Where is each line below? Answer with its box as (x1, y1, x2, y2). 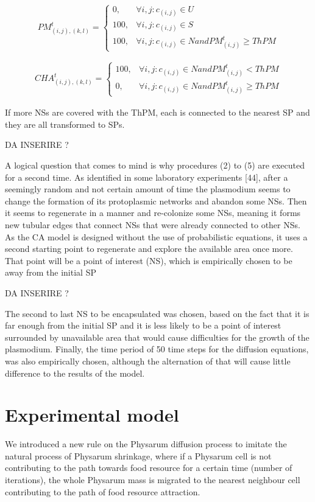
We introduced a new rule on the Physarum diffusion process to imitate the (5, 438, 287, 450)
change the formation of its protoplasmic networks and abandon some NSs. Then (5, 194, 307, 207)
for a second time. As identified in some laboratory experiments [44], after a (5, 170, 288, 183)
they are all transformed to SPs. (5, 117, 125, 130)
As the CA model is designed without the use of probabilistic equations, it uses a (5, 230, 308, 243)
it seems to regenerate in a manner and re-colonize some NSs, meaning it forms (5, 206, 301, 219)
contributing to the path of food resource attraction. (5, 485, 200, 498)
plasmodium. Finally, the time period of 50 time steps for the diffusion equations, (5, 343, 309, 355)
